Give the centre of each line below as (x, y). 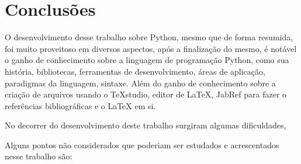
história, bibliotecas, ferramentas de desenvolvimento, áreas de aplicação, (135, 71)
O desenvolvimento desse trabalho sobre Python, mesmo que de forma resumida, (149, 37)
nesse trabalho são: (39, 156)
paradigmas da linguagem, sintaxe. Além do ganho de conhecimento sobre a (140, 83)
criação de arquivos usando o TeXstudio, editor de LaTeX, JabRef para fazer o (146, 94)
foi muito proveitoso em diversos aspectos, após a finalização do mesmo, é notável (151, 48)
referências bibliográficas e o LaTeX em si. (80, 105)
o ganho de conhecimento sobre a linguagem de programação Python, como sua (147, 60)
